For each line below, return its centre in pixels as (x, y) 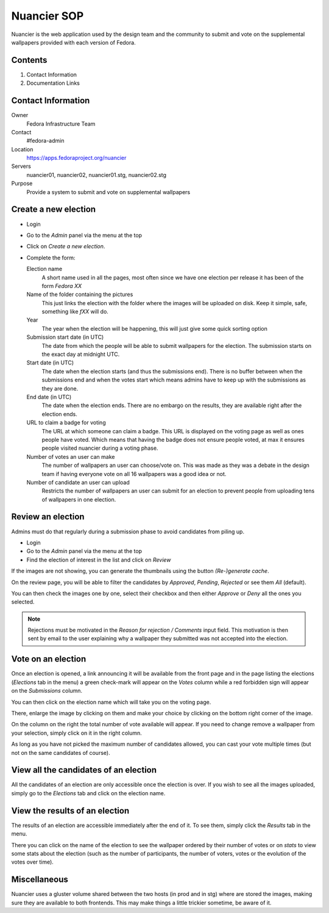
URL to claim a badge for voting (66, 423)
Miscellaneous (40, 880)
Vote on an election (49, 659)
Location (22, 149)
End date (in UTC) (49, 397)
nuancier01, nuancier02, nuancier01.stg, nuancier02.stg (97, 175)
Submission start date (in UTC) (65, 337)
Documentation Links (53, 83)
